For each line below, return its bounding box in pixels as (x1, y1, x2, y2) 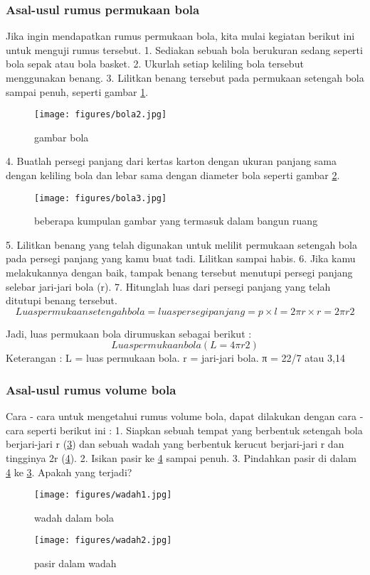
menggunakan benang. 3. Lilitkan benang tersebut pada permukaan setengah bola (6, 70, 364, 85)
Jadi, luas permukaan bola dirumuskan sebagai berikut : (6, 326, 252, 340)
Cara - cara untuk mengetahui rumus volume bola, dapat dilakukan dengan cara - (6, 409, 364, 424)
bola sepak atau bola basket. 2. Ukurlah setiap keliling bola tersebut (6, 56, 304, 71)
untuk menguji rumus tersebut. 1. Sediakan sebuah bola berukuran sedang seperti (6, 42, 363, 57)
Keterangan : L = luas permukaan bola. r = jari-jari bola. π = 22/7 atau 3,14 (6, 350, 345, 365)
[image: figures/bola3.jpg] (34, 193, 167, 203)
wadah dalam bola (34, 510, 115, 525)
